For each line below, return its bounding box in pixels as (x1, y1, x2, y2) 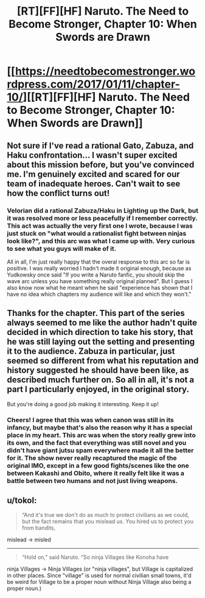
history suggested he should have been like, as (7, 365, 189, 376)
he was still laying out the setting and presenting (7, 337, 195, 347)
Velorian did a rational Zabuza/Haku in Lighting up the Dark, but (7, 206, 198, 214)
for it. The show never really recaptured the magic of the (7, 454, 177, 462)
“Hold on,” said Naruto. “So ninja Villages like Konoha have (21, 554, 169, 561)
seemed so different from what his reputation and (7, 356, 199, 366)
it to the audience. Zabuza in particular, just (7, 346, 175, 357)
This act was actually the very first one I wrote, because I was (7, 221, 193, 230)
